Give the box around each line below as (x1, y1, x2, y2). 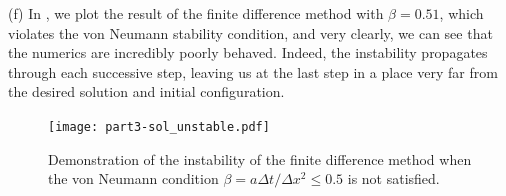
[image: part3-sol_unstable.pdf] (48, 119, 270, 134)
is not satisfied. (347, 168, 440, 189)
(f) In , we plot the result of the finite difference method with (8, 3, 384, 23)
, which (439, 3, 484, 23)
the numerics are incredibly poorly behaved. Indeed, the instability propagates (8, 42, 488, 63)
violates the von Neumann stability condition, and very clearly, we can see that (8, 22, 493, 43)
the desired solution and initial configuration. (8, 81, 285, 102)
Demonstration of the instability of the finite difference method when (48, 148, 472, 169)
